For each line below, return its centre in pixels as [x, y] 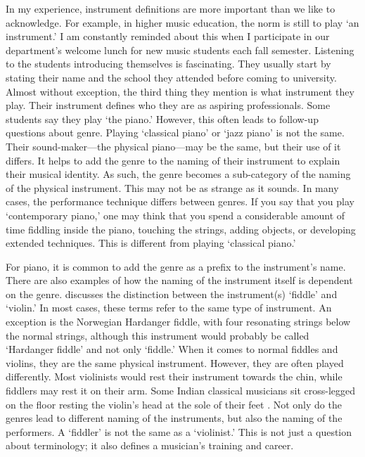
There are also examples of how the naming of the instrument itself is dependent [179, 280]
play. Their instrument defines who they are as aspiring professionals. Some [168, 105]
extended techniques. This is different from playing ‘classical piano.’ [151, 243]
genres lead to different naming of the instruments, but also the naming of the [174, 418]
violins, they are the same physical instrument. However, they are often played [175, 362]
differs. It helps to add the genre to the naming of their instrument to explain [173, 160]
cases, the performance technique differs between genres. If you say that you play [180, 201]
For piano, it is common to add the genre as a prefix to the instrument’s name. [176, 266]
